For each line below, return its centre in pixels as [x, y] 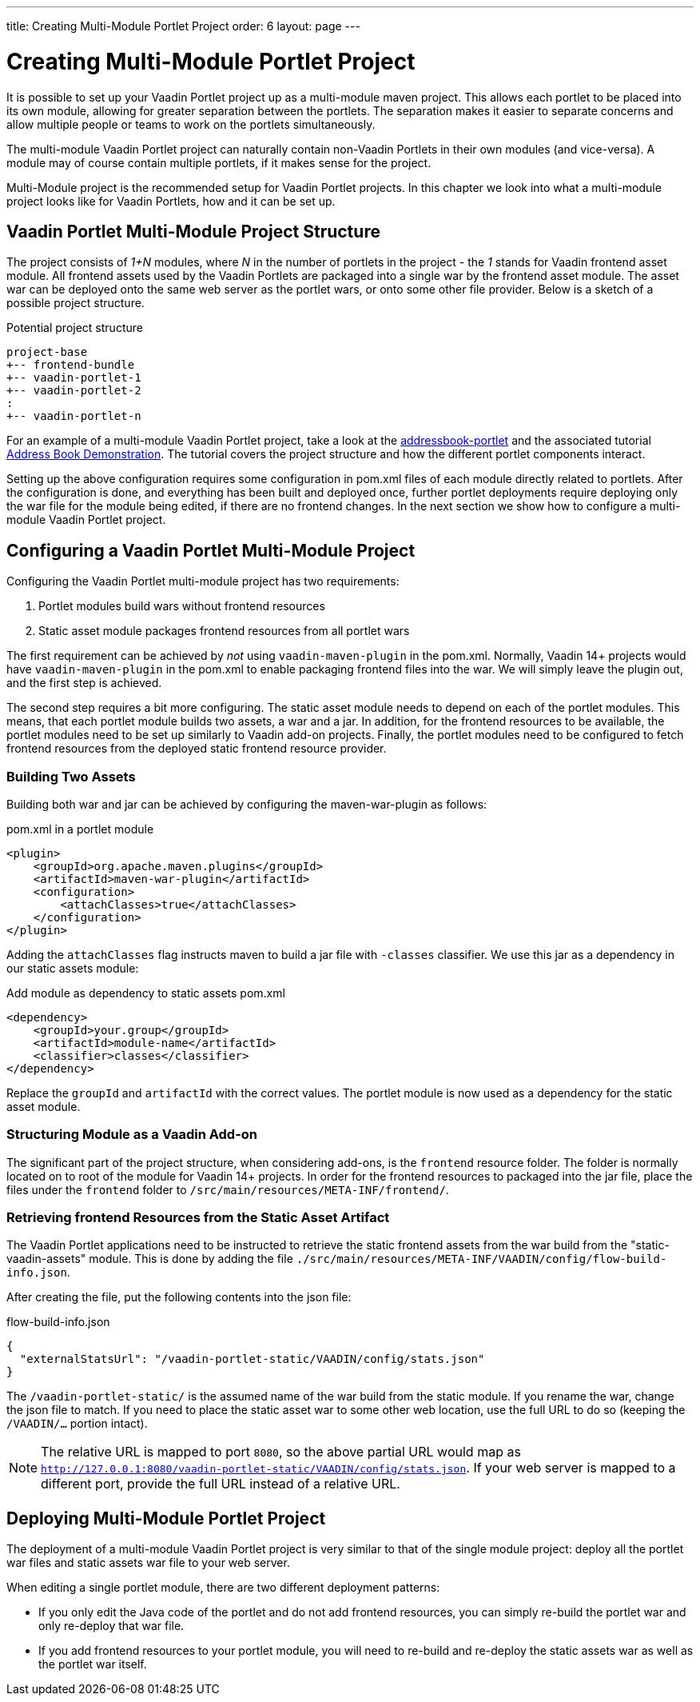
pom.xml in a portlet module [80, 829]
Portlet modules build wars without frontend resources [182, 606]
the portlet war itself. [93, 1664]
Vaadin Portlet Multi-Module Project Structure [193, 231]
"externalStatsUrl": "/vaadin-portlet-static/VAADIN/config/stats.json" [252, 1359]
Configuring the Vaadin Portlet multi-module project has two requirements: [203, 581]
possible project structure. [76, 303]
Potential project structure [75, 328]
